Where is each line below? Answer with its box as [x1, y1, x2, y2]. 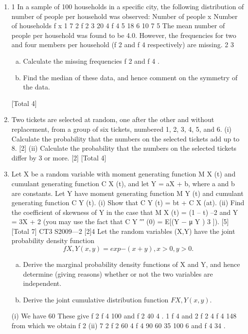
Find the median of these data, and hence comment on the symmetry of [23, 72, 238, 82]
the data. [23, 82, 50, 92]
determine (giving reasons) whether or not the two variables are [23, 268, 213, 279]
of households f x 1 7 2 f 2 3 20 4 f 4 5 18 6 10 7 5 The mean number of [11, 20, 225, 31]
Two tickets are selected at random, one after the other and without [11, 114, 214, 124]
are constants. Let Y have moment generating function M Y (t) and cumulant [11, 188, 244, 198]
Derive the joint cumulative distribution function [23, 294, 169, 304]
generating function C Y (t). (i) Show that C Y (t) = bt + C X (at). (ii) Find [11, 197, 245, 208]
